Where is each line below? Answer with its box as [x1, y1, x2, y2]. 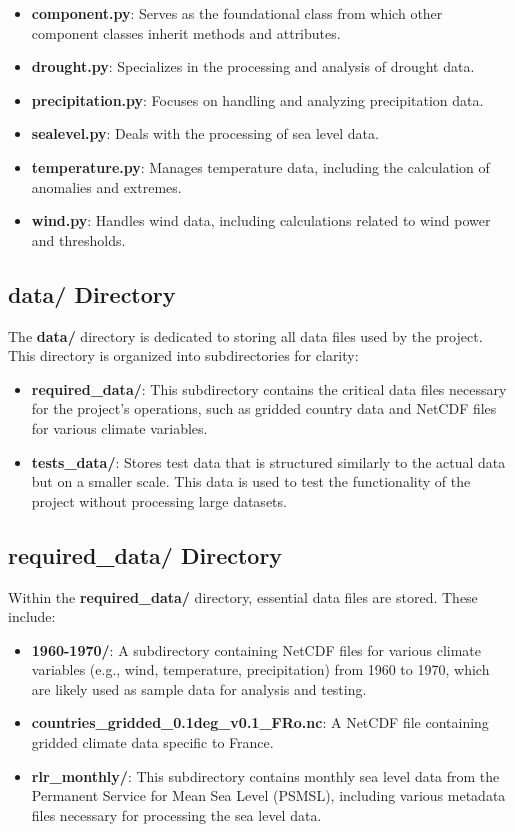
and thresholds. [31, 229, 126, 250]
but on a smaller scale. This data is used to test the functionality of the [31, 471, 471, 492]
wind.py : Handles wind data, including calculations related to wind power [31, 210, 491, 231]
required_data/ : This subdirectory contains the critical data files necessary [31, 378, 507, 399]
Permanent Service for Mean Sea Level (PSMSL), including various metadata [31, 785, 506, 806]
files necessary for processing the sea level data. [31, 804, 322, 825]
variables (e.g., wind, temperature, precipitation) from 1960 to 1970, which [31, 659, 490, 680]
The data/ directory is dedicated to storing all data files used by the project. [8, 325, 483, 346]
